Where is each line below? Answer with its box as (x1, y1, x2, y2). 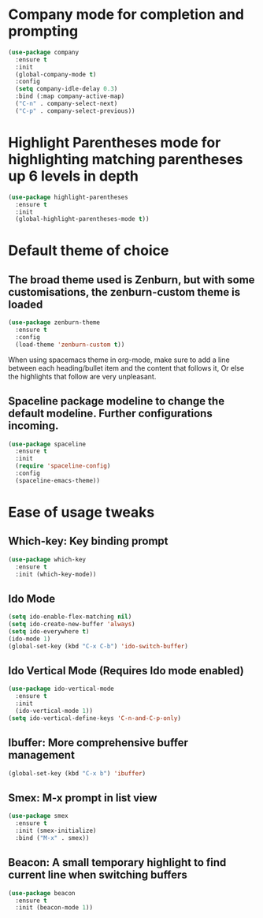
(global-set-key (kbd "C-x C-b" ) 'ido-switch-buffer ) (8, 642, 189, 650)
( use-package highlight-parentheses (8, 193, 128, 201)
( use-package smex (8, 812, 69, 820)
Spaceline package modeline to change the (8, 394, 225, 408)
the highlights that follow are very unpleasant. (8, 371, 157, 381)
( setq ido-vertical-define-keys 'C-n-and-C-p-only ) (8, 714, 181, 722)
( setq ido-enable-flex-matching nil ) (8, 613, 132, 621)
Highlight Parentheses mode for (8, 134, 221, 151)
